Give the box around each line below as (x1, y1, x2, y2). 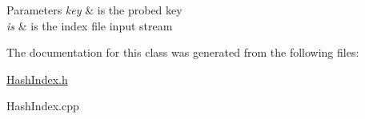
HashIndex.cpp (6, 97, 79, 114)
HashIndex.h (6, 70, 68, 87)
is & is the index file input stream (6, 17, 173, 34)
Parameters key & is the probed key (6, 2, 182, 18)
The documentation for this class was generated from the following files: (6, 44, 359, 61)
